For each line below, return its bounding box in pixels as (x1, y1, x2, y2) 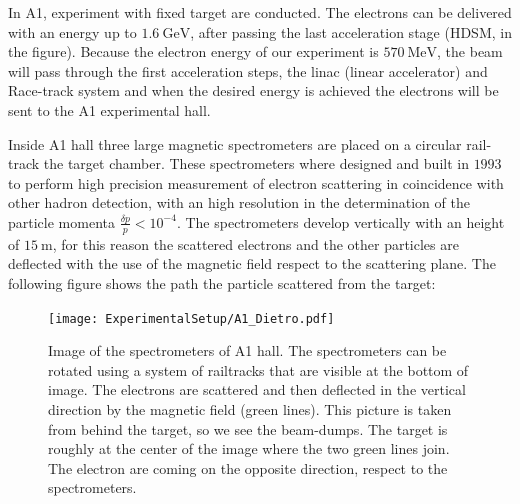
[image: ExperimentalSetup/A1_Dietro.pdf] (48, 311, 335, 326)
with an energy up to (8, 21, 137, 42)
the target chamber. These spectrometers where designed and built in (43, 153, 469, 174)
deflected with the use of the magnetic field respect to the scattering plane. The (8, 253, 496, 274)
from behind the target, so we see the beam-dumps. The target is (48, 418, 448, 439)
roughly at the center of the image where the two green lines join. (48, 438, 450, 459)
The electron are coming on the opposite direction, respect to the (48, 457, 448, 478)
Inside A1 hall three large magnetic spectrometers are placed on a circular (8, 133, 462, 154)
